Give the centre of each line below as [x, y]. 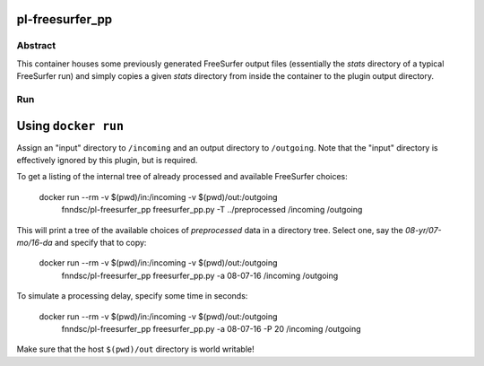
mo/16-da [35, 242]
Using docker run [70, 126]
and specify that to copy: [100, 242]
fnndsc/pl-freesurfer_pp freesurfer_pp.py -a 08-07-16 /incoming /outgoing [200, 275]
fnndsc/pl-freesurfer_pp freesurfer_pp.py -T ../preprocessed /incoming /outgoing [212, 210]
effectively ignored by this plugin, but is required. [107, 161]
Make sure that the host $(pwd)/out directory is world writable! [135, 349]
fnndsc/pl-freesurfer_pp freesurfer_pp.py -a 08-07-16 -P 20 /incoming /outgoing [211, 328]
